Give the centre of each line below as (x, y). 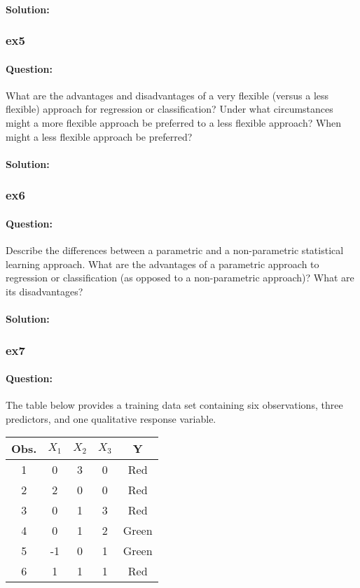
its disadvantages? (44, 291)
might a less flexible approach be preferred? (99, 136)
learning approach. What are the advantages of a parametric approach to (162, 264)
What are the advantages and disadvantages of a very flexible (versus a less (167, 95)
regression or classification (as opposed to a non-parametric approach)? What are (180, 278)
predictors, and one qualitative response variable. (111, 418)
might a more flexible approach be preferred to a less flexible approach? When (174, 123)
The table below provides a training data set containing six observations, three (174, 405)
